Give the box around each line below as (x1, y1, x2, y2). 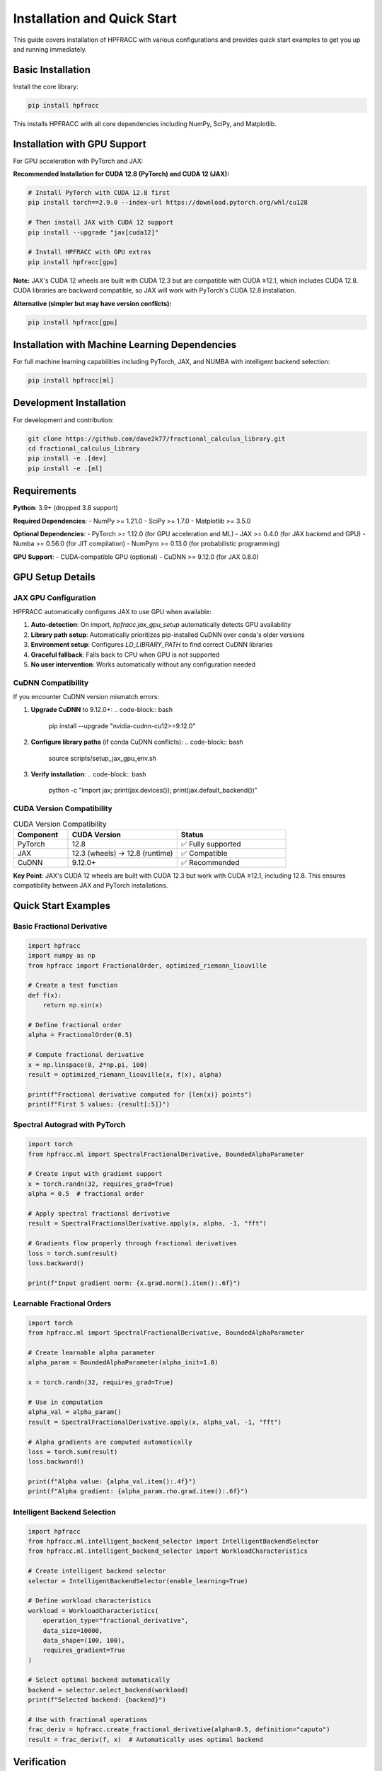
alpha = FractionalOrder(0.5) (28, 1031, 133, 1039)
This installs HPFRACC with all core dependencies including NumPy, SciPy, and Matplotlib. (13, 119, 277, 128)
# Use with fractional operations (28, 1716, 148, 1724)
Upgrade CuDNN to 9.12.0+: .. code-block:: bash (30, 706, 173, 714)
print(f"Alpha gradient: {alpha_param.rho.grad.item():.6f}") (28, 1488, 248, 1495)
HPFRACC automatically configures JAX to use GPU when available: (13, 607, 212, 616)
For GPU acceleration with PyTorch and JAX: (13, 157, 144, 165)
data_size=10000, (42, 1626, 103, 1634)
